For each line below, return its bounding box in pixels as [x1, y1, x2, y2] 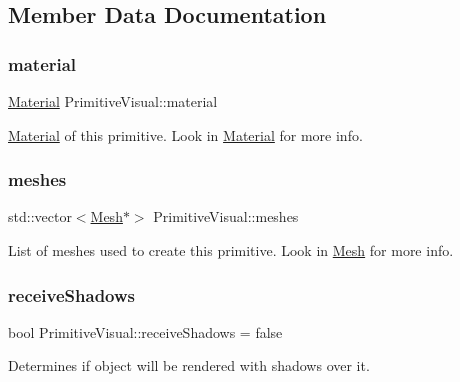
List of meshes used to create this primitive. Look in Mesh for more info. [8, 240, 454, 260]
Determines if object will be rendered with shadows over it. [8, 355, 370, 376]
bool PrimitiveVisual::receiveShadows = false [8, 321, 283, 342]
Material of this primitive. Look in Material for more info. [8, 124, 363, 145]
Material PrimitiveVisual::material [8, 91, 218, 111]
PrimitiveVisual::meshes [153, 206, 299, 227]
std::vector [8, 206, 72, 227]
